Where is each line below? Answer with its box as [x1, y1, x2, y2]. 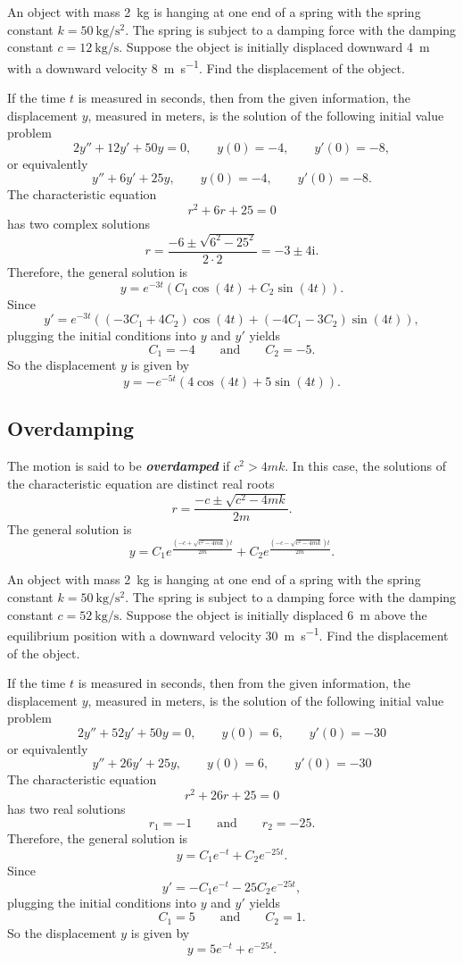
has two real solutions [7, 800, 126, 818]
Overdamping [7, 415, 135, 442]
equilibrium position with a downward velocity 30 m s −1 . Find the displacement [7, 624, 449, 644]
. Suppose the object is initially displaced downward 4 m [119, 38, 430, 56]
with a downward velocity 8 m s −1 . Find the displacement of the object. [7, 55, 405, 77]
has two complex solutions [7, 214, 151, 233]
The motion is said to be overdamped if [7, 456, 230, 475]
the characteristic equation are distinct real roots [7, 473, 275, 492]
